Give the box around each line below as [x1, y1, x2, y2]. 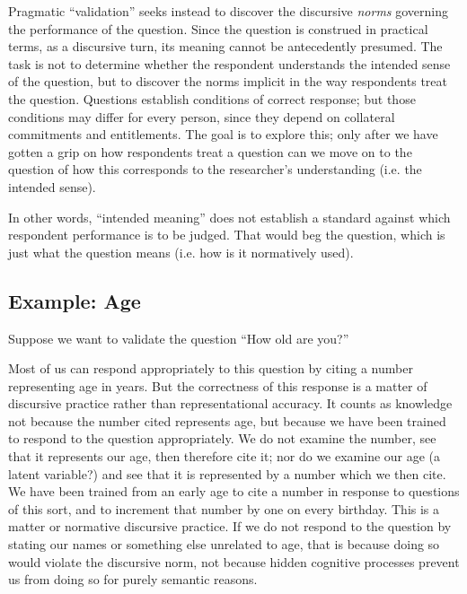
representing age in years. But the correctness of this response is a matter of [8, 376, 427, 395]
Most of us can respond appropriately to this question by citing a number [8, 359, 413, 378]
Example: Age [8, 286, 141, 314]
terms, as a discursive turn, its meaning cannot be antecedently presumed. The [8, 37, 443, 56]
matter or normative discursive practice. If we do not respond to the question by [8, 517, 452, 536]
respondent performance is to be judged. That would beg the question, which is [8, 225, 445, 244]
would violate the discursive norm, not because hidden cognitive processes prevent [8, 552, 460, 571]
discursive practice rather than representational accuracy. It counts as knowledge [8, 394, 453, 413]
